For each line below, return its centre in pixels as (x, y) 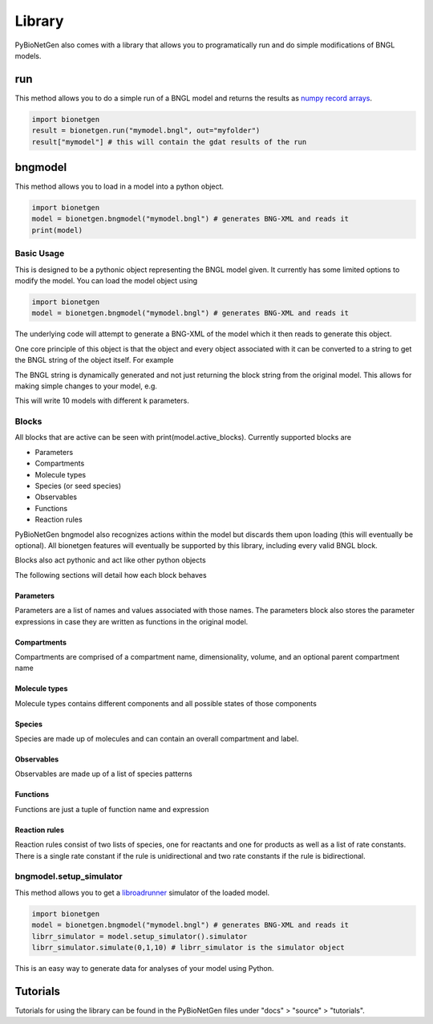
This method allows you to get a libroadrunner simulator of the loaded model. (142, 892)
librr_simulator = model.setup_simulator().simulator (140, 936)
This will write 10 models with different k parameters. (102, 400)
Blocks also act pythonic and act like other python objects (110, 560)
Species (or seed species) (78, 486)
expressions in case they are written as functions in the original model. (132, 621)
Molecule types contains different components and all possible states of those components (166, 703)
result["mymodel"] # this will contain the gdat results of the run (169, 142)
